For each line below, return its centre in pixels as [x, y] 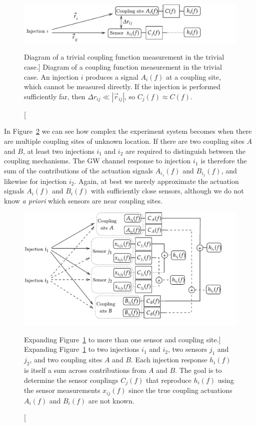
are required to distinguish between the [185, 151]
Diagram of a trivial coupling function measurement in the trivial [124, 57]
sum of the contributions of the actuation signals [78, 170]
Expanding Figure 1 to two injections [82, 349]
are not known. [111, 400]
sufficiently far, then [55, 96]
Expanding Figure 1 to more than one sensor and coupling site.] [122, 339]
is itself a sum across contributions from [85, 370]
